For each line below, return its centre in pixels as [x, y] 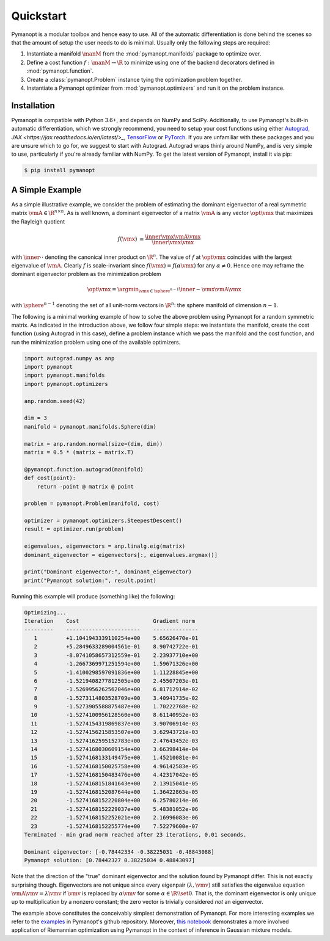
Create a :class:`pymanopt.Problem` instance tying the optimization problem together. [134, 79]
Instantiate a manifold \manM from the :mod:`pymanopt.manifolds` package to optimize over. [144, 54]
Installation [33, 105]
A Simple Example [46, 190]
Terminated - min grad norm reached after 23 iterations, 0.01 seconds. [135, 834]
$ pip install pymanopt [60, 170]
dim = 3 [35, 418]
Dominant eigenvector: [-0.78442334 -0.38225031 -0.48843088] [119, 852]
